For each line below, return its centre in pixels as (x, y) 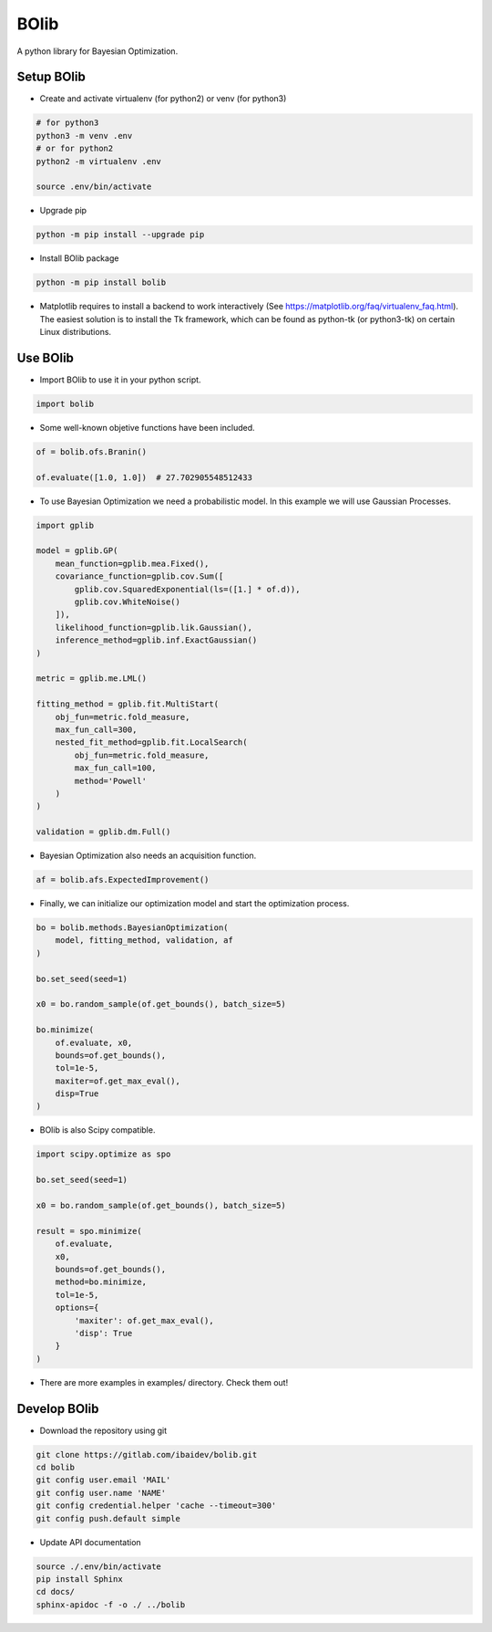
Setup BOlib (51, 77)
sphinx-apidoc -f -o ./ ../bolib (111, 1605)
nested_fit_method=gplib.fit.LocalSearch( (151, 743)
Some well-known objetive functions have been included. (147, 427)
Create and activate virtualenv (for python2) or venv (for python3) (163, 99)
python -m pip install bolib (101, 282)
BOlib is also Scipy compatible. (97, 1130)
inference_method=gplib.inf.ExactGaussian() (156, 640)
